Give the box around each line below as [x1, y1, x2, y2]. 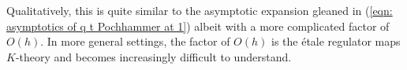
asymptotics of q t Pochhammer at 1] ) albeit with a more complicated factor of [6, 17, 390, 34]
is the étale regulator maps [271, 33, 401, 50]
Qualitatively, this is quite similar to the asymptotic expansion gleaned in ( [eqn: [6, 2, 393, 18]
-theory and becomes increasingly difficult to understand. [15, 48, 292, 64]
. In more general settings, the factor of [40, 33, 230, 50]
